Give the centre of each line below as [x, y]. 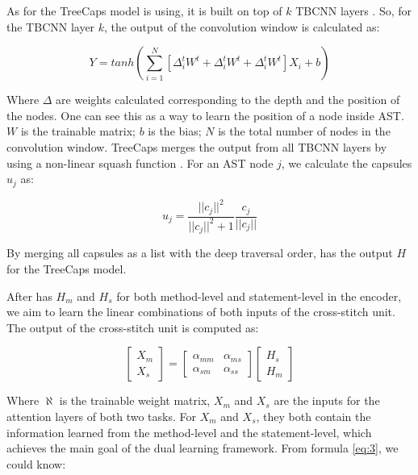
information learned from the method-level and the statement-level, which [189, 432]
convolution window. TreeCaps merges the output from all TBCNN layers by [197, 146]
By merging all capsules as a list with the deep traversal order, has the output [200, 253]
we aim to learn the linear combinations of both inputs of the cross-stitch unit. [201, 312]
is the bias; [175, 131]
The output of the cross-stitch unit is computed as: [133, 327]
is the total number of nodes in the [304, 131]
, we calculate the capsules [347, 162]
